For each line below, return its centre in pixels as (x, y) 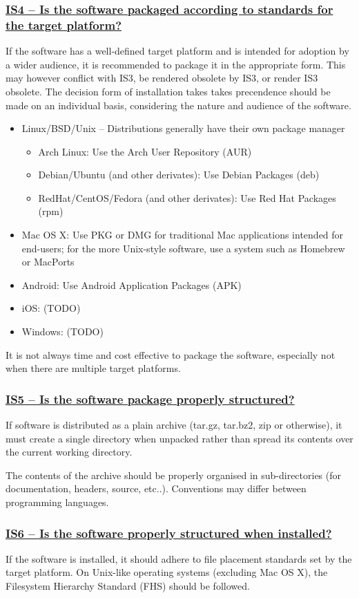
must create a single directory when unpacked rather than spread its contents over (179, 438)
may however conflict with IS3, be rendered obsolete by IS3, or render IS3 (162, 78)
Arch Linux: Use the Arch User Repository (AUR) (145, 151)
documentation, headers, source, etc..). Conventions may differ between (156, 488)
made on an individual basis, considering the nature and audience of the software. (178, 105)
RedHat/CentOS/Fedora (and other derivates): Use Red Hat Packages (187, 197)
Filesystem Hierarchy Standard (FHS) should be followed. (128, 586)
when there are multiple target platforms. (93, 368)
